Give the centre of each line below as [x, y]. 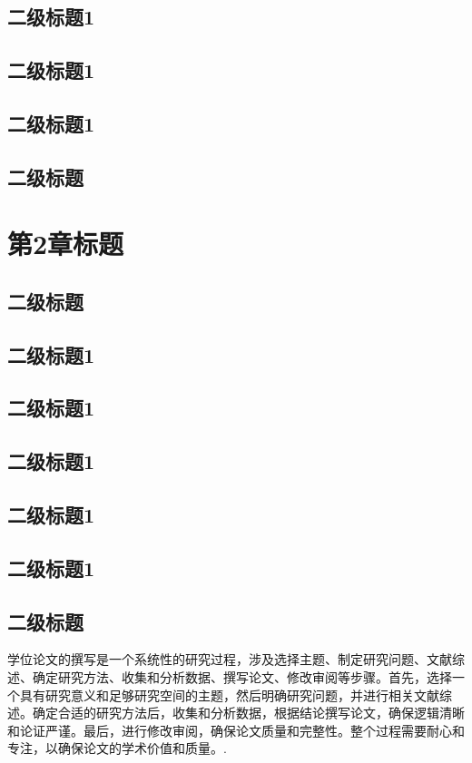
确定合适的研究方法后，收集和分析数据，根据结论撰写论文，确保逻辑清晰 [248, 713]
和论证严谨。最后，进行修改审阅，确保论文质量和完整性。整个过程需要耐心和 [236, 730]
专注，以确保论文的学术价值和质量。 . [117, 748]
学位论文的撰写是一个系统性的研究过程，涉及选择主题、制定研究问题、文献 [230, 659]
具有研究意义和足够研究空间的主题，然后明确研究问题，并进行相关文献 [229, 695]
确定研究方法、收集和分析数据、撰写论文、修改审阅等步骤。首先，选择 [242, 676]
